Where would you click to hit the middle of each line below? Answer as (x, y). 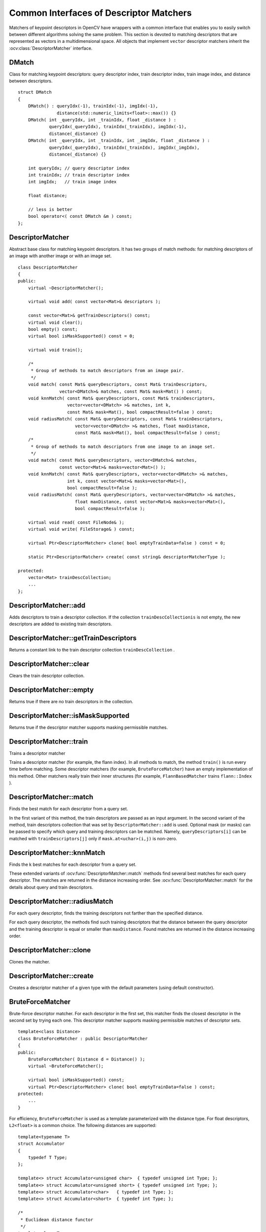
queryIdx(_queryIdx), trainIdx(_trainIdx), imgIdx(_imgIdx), (124, 147)
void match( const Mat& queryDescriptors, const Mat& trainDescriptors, (118, 385)
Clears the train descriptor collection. (47, 676)
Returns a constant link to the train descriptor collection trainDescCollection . (92, 650)
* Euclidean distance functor (57, 1219)
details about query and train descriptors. (51, 887)
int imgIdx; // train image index (72, 182)
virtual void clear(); (55, 322)
